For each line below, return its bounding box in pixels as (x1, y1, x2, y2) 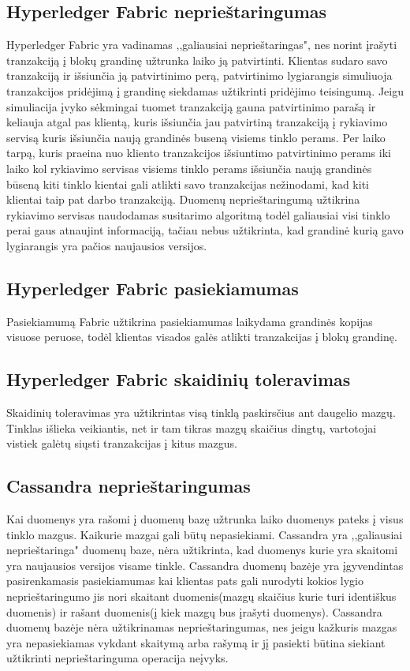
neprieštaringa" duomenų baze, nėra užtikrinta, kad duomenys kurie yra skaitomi (6, 542, 398, 558)
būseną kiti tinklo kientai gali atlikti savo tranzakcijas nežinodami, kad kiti (6, 175, 369, 192)
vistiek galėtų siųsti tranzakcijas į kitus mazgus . (6, 435, 237, 452)
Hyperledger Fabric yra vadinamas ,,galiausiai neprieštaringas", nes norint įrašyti (6, 36, 397, 53)
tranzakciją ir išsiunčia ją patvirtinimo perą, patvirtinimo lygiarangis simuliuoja (6, 67, 393, 84)
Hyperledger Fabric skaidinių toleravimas (6, 367, 351, 392)
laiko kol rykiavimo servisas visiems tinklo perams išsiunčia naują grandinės (6, 159, 372, 176)
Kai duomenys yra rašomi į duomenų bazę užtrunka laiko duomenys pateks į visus (6, 511, 404, 527)
